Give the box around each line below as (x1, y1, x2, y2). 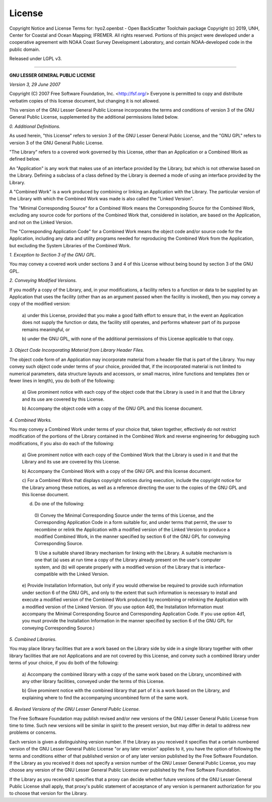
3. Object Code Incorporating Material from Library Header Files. (9, 347, 145, 353)
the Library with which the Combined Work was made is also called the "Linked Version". (9, 196, 194, 202)
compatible (34, 571, 58, 577)
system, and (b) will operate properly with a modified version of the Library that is (34, 564, 204, 570)
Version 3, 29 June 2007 (9, 81, 60, 87)
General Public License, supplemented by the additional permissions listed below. (9, 114, 179, 120)
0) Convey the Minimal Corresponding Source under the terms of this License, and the (34, 512, 214, 518)
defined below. (9, 156, 40, 162)
